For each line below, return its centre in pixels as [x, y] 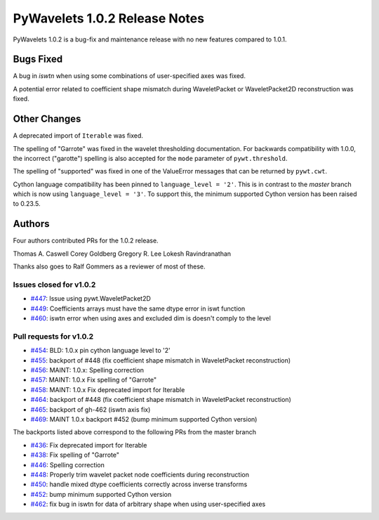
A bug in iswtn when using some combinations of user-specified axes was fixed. [129, 76]
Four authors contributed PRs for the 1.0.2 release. [86, 241]
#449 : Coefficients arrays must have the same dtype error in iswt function [138, 308]
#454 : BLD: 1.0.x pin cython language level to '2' [101, 351]
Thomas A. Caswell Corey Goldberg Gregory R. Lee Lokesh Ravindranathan [122, 254]
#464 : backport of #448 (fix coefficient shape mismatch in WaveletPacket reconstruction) [161, 400]
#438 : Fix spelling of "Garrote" [75, 455]
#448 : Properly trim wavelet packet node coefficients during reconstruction [140, 474]
